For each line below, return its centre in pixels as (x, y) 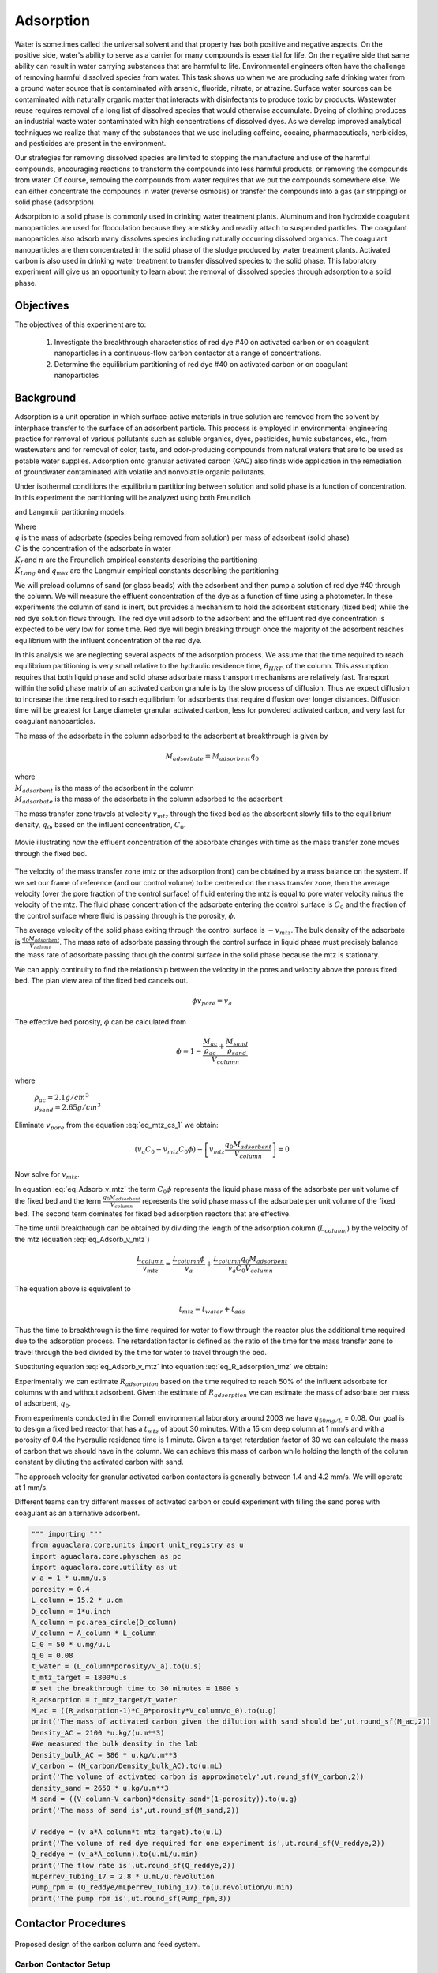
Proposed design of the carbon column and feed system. (107, 1944)
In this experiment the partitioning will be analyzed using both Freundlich (133, 497)
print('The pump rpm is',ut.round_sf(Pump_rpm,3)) (131, 1898)
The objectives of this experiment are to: (80, 324)
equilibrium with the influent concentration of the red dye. (109, 640)
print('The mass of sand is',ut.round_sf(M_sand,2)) (135, 1810)
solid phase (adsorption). (55, 202)
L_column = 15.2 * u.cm (77, 1600)
